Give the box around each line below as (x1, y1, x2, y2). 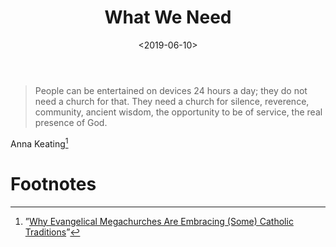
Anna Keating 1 (10, 136, 69, 150)
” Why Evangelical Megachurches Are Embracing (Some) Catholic (24, 215, 294, 227)
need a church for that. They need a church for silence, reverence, (34, 95, 310, 107)
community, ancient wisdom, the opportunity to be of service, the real (34, 106, 323, 118)
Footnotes (10, 172, 97, 195)
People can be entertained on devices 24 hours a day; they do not (34, 84, 308, 96)
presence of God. (34, 116, 108, 128)
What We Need (104, 6, 232, 29)
